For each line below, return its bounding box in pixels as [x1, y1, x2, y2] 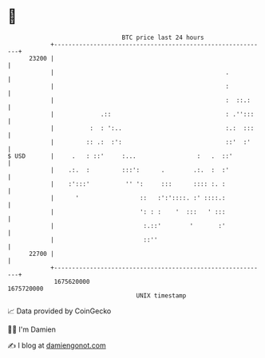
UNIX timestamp [136, 291, 187, 300]
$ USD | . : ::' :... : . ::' [7, 151, 233, 160]
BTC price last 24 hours [121, 33, 204, 41]
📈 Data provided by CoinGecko [7, 306, 112, 316]
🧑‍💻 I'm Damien [7, 325, 57, 334]
